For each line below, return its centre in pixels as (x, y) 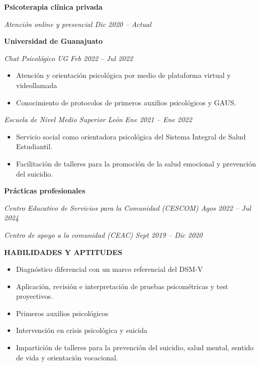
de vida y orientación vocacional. (67, 357)
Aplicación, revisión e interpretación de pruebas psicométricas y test (122, 286)
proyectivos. (34, 296)
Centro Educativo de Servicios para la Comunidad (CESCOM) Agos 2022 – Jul (128, 207)
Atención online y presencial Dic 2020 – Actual (78, 24)
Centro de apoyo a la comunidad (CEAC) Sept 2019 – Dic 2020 (103, 234)
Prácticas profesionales (45, 191)
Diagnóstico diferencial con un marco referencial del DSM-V (109, 269)
